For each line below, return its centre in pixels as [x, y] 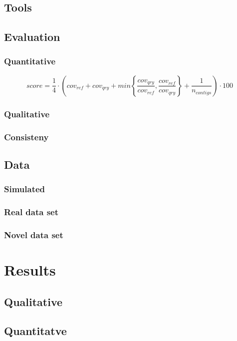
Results [30, 269]
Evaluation [32, 37]
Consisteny [26, 137]
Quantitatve [35, 331]
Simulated [25, 189]
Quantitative [30, 61]
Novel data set [34, 234]
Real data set [31, 212]
